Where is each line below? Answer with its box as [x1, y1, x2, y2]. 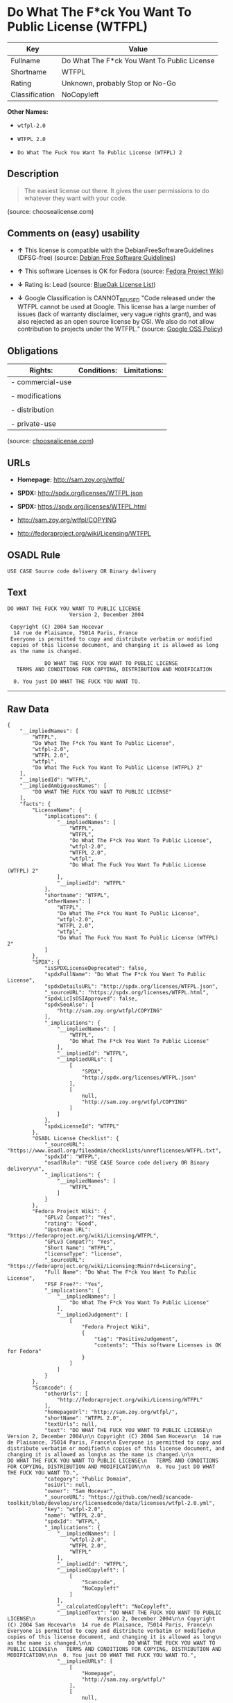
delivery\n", [7, 1165, 45, 1173]
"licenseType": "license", [44, 1251, 123, 1258]
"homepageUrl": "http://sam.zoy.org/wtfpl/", [44, 1408, 178, 1416]
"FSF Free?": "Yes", [44, 1281, 104, 1288]
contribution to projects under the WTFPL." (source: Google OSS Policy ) [17, 324, 223, 334]
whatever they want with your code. [24, 194, 127, 202]
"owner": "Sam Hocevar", [44, 1488, 116, 1495]
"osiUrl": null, [44, 1481, 92, 1489]
